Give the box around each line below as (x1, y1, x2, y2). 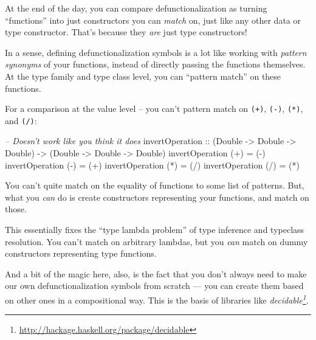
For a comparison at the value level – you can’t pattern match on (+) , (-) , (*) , (5, 102, 303, 115)
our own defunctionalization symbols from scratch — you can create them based (5, 279, 304, 292)
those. (5, 203, 27, 215)
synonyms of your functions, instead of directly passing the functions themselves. (5, 58, 306, 71)
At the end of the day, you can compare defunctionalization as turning (5, 2, 267, 14)
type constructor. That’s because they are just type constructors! (5, 26, 247, 38)
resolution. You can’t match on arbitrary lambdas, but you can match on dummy (5, 235, 308, 248)
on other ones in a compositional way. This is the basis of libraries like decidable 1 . (5, 292, 309, 306)
